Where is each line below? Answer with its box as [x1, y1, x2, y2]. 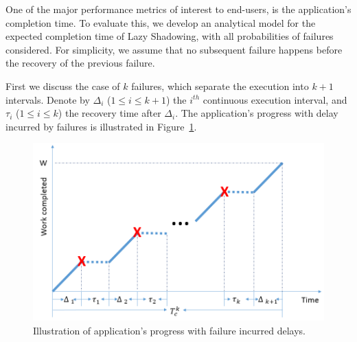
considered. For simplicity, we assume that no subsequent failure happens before [5, 42, 343, 56]
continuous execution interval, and [203, 92, 347, 106]
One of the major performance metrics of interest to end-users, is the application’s [5, 2, 352, 16]
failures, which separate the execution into [131, 78, 309, 93]
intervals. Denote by [5, 92, 90, 106]
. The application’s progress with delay [175, 106, 338, 120]
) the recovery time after [58, 106, 161, 120]
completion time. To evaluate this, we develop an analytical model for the [5, 15, 316, 30]
